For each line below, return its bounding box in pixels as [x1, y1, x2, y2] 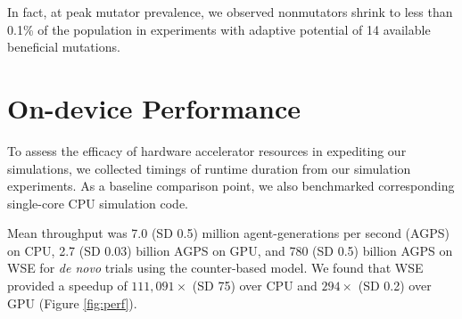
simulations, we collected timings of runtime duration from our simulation [7, 159, 411, 177]
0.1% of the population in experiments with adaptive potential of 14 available [7, 20, 431, 38]
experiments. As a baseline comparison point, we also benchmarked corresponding [7, 176, 455, 195]
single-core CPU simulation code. [7, 193, 188, 212]
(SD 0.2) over [358, 276, 432, 295]
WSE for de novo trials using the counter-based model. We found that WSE [7, 258, 424, 277]
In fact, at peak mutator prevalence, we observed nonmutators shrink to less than [7, 3, 453, 20]
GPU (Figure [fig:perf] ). [7, 293, 137, 312]
